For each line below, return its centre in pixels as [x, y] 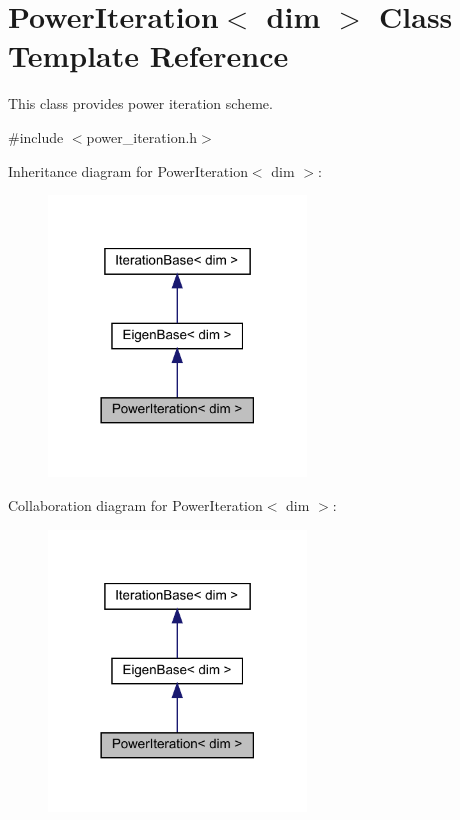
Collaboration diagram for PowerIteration [135, 504]
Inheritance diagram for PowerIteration [128, 170]
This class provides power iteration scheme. [140, 103]
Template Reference [148, 55]
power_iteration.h [142, 136]
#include [36, 136]
